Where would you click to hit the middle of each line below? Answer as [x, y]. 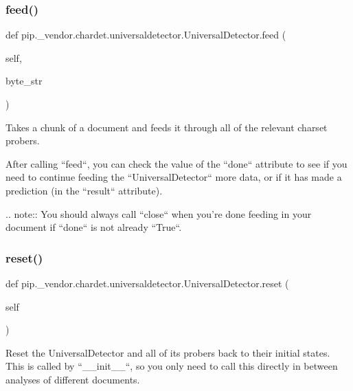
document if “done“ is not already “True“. [94, 227]
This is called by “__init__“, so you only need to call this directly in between [172, 366]
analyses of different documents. [73, 379]
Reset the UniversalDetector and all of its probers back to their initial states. [168, 352]
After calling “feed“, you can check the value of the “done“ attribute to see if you [176, 163]
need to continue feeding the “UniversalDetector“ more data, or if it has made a [174, 177]
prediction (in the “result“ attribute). [84, 190]
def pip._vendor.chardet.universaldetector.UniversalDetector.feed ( [146, 35]
